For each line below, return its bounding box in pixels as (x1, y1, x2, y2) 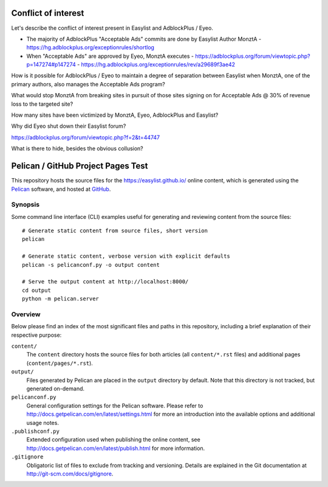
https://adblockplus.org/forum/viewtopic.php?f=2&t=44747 (11, 134, 160, 141)
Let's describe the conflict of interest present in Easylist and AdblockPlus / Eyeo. (11, 24, 214, 32)
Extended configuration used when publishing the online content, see (26, 436, 200, 443)
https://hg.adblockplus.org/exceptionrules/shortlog (26, 44, 155, 51)
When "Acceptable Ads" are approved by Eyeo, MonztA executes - (26, 52, 194, 60)
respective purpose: (11, 331, 62, 339)
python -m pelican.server (22, 295, 100, 302)
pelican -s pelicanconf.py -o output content (22, 261, 160, 268)
